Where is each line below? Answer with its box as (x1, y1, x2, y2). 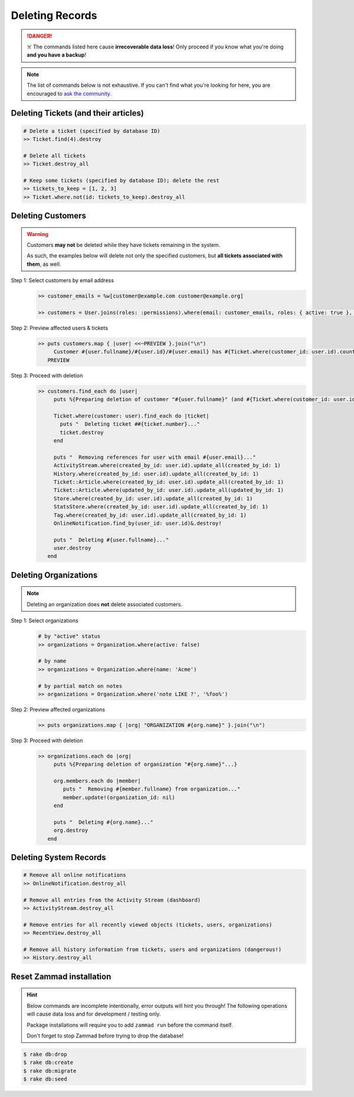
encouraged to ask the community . (27, 90, 112, 97)
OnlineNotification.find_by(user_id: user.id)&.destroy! (53, 520, 222, 527)
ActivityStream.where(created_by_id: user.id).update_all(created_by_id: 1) (53, 462, 281, 469)
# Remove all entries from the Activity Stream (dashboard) (23, 896, 201, 903)
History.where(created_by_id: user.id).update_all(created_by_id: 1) (53, 470, 260, 477)
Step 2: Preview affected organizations (11, 706, 106, 713)
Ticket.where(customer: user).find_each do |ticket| (53, 412, 209, 419)
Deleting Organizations (11, 570, 98, 580)
